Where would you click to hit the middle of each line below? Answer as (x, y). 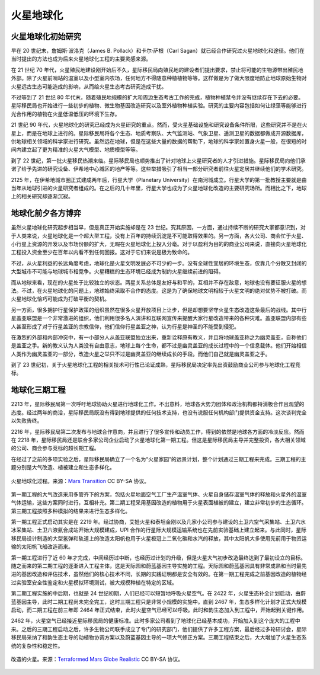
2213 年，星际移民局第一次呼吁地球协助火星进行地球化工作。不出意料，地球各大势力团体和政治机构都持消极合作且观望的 (158, 404)
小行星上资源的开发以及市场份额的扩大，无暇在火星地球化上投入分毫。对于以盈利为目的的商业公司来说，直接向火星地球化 (159, 244)
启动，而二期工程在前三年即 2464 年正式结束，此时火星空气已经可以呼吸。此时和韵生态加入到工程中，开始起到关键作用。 (159, 610)
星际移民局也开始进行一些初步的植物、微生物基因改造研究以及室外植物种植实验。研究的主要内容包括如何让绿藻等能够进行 (159, 105)
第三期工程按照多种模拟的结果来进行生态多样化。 (71, 511)
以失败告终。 (27, 421)
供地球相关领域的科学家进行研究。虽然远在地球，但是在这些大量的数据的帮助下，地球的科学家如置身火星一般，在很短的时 (159, 141)
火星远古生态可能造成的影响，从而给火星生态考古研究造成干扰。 (89, 87)
